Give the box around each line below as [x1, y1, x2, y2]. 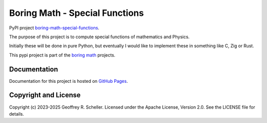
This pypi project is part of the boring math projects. [9, 52, 116, 58]
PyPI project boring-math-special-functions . [9, 25, 100, 31]
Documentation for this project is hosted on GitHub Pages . [9, 78, 128, 84]
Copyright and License [9, 91, 81, 99]
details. [9, 111, 24, 117]
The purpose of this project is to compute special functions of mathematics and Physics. [9, 34, 190, 40]
